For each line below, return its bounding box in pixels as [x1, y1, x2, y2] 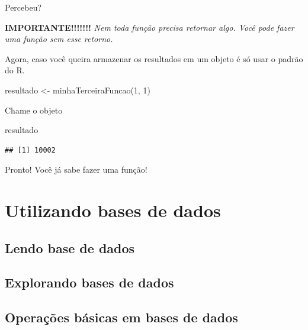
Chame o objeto [5, 103, 63, 116]
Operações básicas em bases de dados [5, 308, 238, 326]
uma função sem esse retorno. [5, 33, 113, 45]
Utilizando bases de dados [5, 198, 221, 222]
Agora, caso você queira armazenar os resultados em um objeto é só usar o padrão [5, 52, 303, 64]
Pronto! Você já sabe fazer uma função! [5, 163, 147, 176]
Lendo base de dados [5, 238, 135, 257]
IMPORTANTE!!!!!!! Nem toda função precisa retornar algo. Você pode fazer [5, 21, 294, 33]
